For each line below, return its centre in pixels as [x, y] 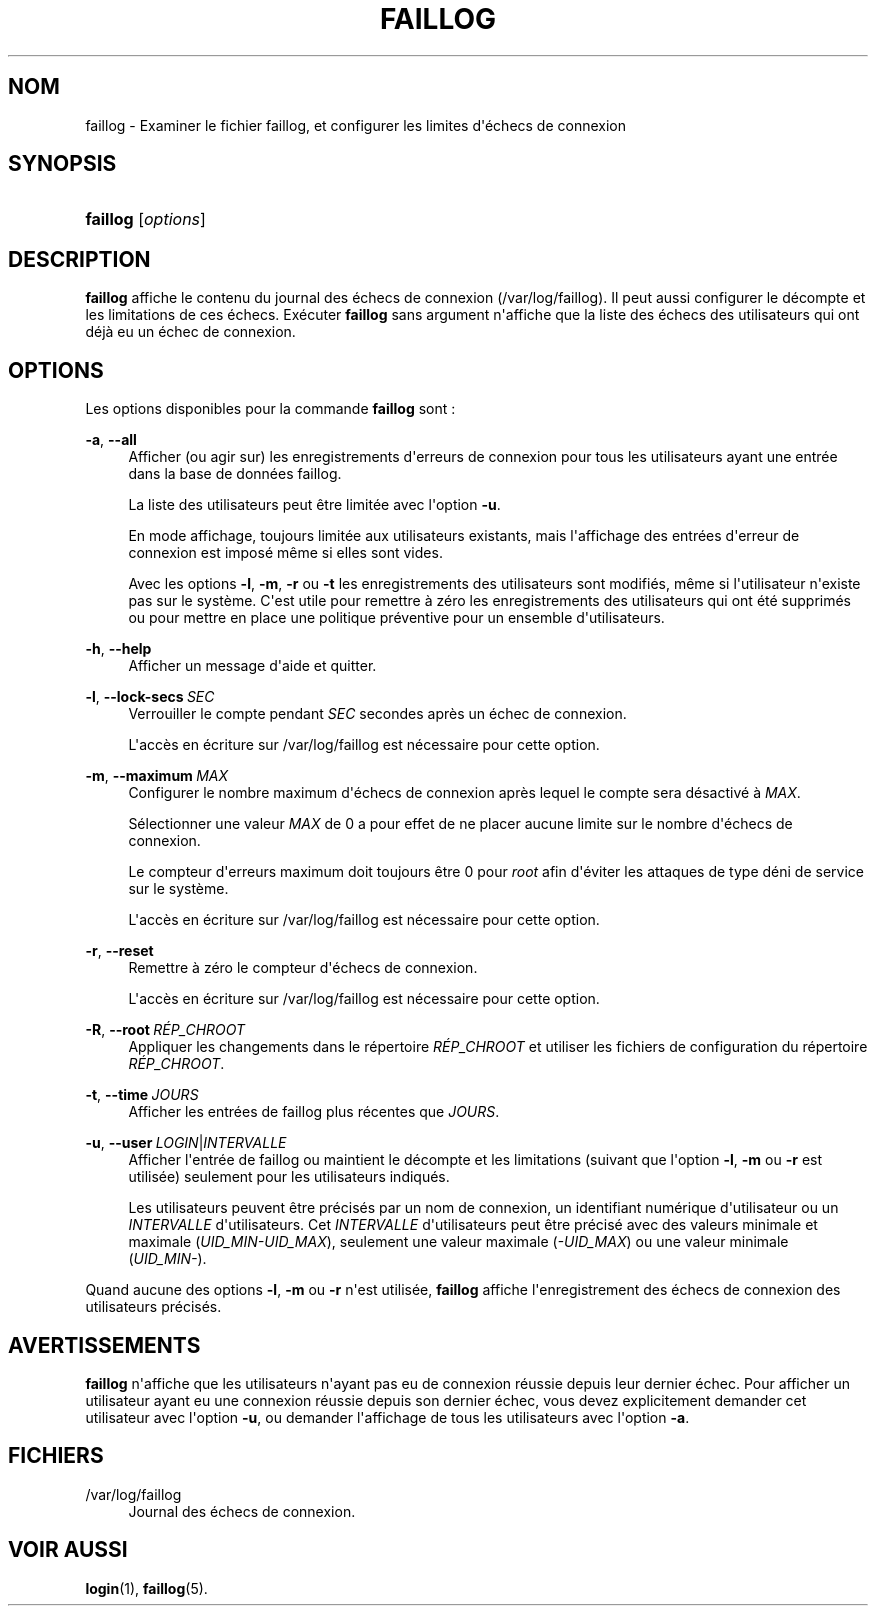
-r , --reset [119, 951]
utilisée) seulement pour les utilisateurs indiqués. [289, 1177]
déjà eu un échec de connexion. [190, 332]
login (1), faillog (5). [146, 1588]
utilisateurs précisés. [153, 1307]
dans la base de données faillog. [235, 474]
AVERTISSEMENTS [104, 1345]
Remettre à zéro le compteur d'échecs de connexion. [303, 968]
